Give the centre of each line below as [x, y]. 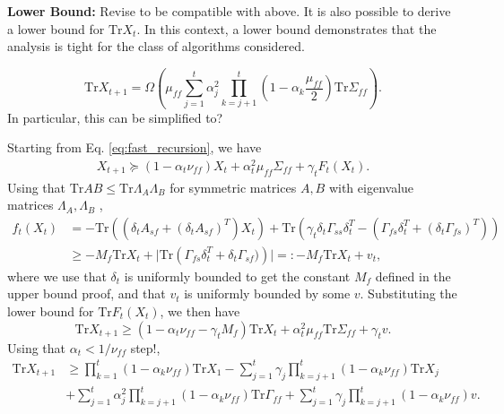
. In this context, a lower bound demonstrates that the [287, 28]
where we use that [57, 276]
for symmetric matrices [233, 187]
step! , [145, 347]
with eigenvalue [371, 187]
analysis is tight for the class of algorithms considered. [156, 46]
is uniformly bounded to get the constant [237, 276]
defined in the [413, 276]
